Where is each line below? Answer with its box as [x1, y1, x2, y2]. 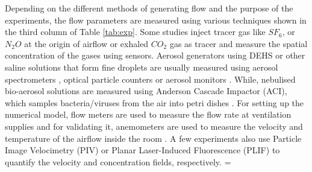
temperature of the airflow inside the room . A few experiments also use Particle [5, 132, 302, 144]
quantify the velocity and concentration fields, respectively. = [5, 155, 231, 168]
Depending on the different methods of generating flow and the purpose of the [5, 2, 293, 14]
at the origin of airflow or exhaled [24, 37, 149, 49]
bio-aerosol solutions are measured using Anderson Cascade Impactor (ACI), [5, 84, 287, 97]
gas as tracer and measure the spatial [169, 37, 308, 49]
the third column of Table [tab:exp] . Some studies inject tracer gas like [5, 25, 266, 38]
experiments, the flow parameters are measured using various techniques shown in [5, 13, 307, 26]
